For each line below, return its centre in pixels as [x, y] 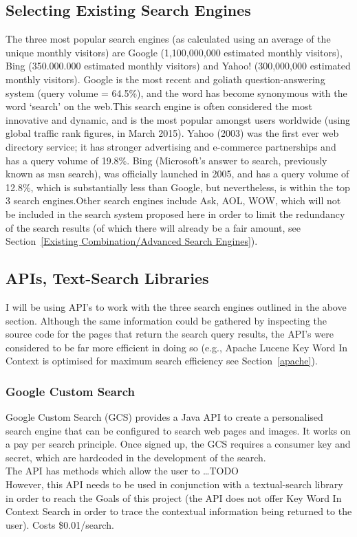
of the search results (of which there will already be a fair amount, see [153, 227]
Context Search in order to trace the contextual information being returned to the [179, 511]
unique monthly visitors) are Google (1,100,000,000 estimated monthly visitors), [174, 52]
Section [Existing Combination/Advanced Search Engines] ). [132, 241]
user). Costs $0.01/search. [60, 524]
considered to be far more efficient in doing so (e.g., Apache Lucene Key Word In [177, 347]
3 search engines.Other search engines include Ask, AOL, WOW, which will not [173, 200]
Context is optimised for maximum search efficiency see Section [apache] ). [162, 361]
